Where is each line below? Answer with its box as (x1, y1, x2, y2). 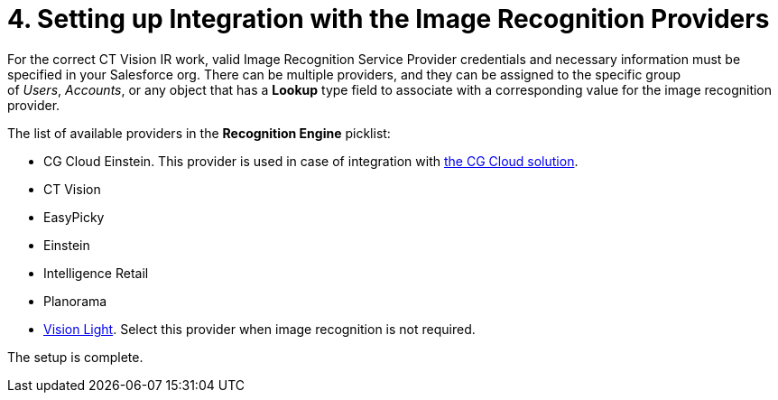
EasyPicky (43, 209, 105, 225)
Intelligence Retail (43, 265, 149, 281)
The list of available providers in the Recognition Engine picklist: (7, 125, 391, 141)
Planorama (43, 293, 107, 309)
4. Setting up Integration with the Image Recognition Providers (7, 4, 770, 34)
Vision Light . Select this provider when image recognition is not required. (43, 321, 476, 337)
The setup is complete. (7, 349, 144, 365)
